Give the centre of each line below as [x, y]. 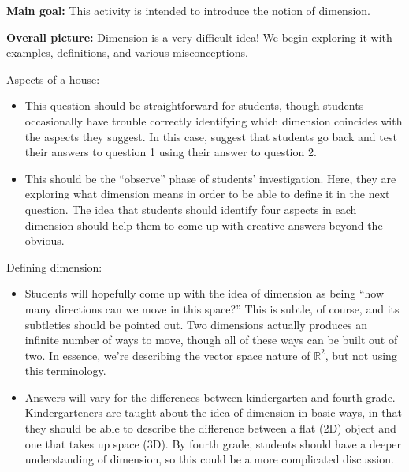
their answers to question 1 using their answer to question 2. [171, 152]
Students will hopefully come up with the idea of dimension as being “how [204, 293]
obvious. [45, 240]
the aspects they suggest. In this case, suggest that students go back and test [211, 136]
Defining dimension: [54, 266]
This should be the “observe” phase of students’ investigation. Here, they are [210, 178]
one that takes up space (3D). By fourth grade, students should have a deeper [213, 443]
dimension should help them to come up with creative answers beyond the [204, 225]
